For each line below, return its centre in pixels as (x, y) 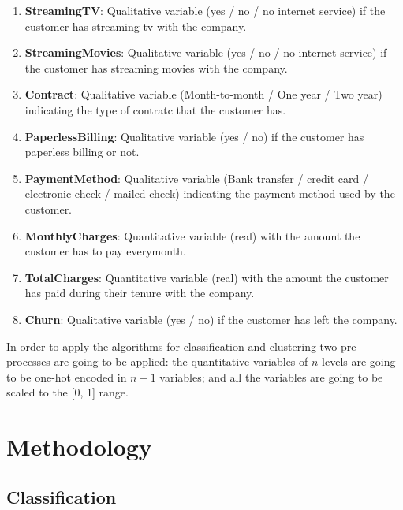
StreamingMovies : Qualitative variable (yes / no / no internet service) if (206, 52)
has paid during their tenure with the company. (140, 293)
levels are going (359, 361)
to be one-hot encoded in (67, 376)
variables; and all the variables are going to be (271, 376)
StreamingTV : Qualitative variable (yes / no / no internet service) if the (205, 10)
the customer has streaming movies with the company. (156, 67)
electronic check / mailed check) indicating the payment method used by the (210, 194)
